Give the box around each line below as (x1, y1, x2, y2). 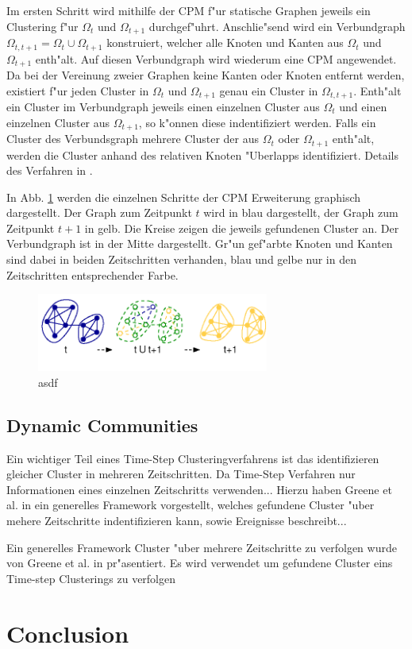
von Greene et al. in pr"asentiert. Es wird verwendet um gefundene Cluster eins (6, 554, 393, 571)
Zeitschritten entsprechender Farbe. (6, 266, 179, 283)
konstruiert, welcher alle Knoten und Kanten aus (106, 34, 344, 51)
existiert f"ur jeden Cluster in (6, 82, 149, 99)
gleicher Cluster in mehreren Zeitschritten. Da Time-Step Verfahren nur (6, 466, 356, 482)
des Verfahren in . (6, 162, 93, 179)
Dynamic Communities (6, 412, 198, 437)
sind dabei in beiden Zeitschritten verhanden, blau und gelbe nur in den (6, 251, 356, 268)
